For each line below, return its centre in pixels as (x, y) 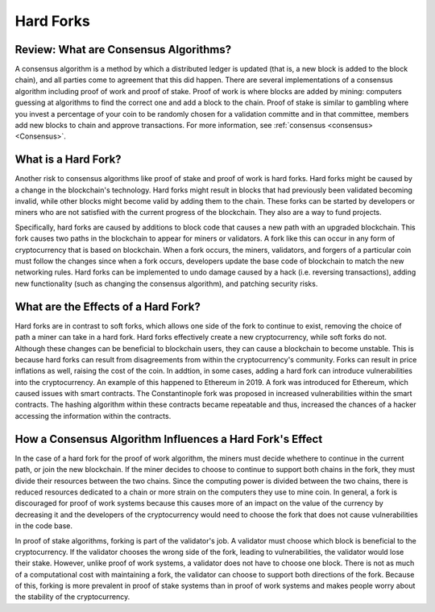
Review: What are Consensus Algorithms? (123, 50)
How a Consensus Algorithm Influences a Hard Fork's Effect (169, 439)
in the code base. (43, 526)
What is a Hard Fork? (68, 160)
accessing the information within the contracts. (93, 416)
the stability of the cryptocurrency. (72, 597)
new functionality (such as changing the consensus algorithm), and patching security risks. (166, 283)
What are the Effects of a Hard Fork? (108, 306)
